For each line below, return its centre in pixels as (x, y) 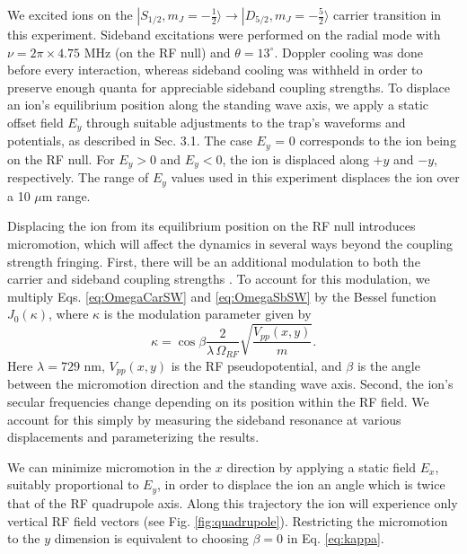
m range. (66, 195)
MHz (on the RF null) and (157, 52)
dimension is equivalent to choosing (151, 538)
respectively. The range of (78, 177)
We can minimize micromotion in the (110, 466)
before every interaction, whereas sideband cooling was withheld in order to (215, 70)
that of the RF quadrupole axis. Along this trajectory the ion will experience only (233, 502)
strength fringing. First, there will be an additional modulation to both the (214, 261)
